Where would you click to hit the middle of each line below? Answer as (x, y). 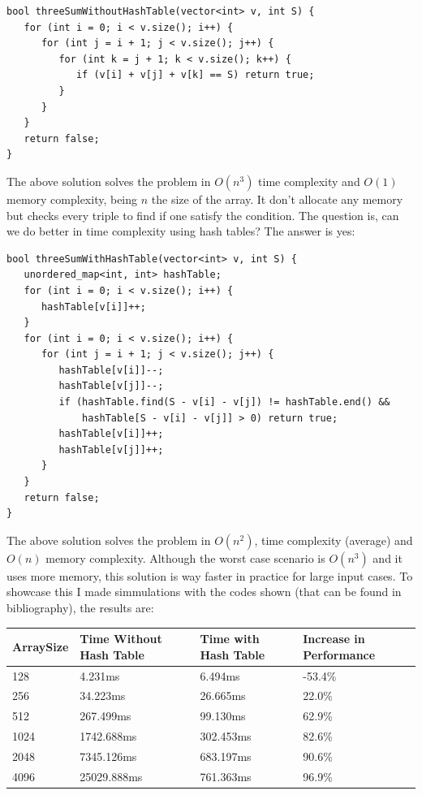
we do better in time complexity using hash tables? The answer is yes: (181, 231)
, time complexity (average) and (334, 540)
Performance (339, 654)
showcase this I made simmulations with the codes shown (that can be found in (204, 592)
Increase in (334, 639)
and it (388, 557)
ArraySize (41, 646)
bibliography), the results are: (80, 607)
